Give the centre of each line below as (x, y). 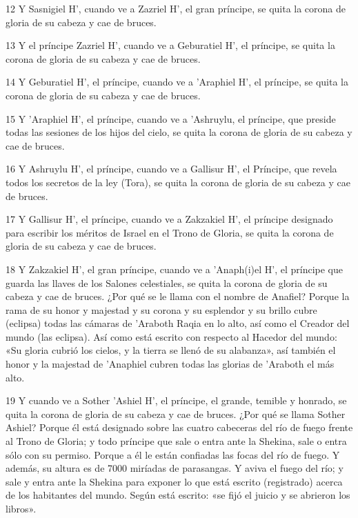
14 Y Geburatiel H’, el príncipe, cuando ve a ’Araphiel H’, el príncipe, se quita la (177, 82)
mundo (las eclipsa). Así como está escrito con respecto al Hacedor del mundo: (171, 336)
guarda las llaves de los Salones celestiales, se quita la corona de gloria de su (167, 282)
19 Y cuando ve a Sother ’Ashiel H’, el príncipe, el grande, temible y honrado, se (176, 400)
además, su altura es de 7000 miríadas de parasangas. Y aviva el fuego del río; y (175, 468)
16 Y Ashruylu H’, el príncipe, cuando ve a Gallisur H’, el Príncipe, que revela (171, 169)
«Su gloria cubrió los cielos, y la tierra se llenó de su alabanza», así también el (171, 350)
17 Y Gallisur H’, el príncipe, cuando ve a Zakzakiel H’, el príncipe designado (169, 219)
